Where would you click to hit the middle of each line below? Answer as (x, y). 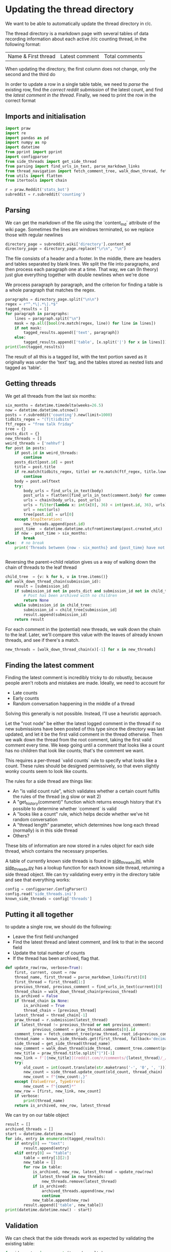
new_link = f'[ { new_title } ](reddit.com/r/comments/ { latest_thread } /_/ (91, 1058)
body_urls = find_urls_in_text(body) (63, 491)
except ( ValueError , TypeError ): (50, 1082)
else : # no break (25, 543)
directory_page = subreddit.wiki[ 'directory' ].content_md (68, 244)
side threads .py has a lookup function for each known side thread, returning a (85, 868)
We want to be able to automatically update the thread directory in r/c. (79, 23)
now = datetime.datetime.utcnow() (42, 410)
